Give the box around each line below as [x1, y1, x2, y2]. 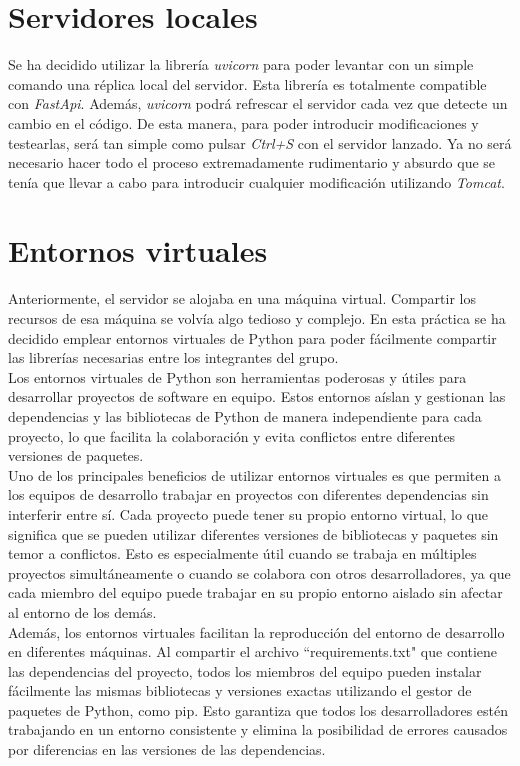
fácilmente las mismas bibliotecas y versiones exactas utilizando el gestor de [8, 680, 472, 701]
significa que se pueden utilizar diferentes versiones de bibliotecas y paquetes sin [8, 523, 499, 544]
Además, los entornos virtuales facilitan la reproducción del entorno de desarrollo [8, 621, 505, 642]
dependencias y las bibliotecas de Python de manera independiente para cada [8, 405, 482, 426]
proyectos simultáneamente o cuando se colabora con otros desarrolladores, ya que [8, 562, 511, 583]
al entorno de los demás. [8, 601, 157, 622]
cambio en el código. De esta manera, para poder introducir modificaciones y [8, 112, 479, 133]
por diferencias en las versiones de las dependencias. [8, 739, 326, 760]
